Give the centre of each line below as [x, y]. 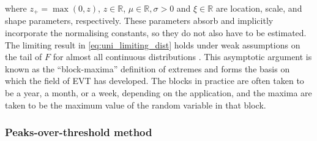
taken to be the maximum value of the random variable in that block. [136, 105]
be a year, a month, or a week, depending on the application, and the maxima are [158, 93]
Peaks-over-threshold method [79, 132]
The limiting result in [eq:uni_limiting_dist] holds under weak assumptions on [153, 44]
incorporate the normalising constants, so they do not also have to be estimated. [156, 33]
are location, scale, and [259, 8]
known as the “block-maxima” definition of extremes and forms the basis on [147, 68]
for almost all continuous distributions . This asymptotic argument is [182, 57]
